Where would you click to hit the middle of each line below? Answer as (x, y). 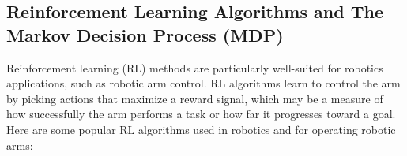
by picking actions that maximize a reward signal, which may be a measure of (195, 98)
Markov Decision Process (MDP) (145, 34)
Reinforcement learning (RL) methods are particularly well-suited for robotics (195, 67)
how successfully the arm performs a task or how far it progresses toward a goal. (201, 114)
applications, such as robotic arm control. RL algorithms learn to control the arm (203, 83)
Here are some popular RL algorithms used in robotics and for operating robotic (201, 129)
